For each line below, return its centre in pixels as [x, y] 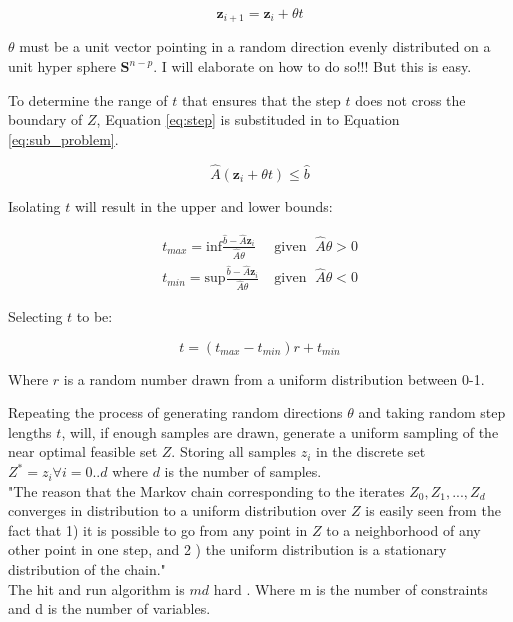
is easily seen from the [433, 510]
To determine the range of [88, 99]
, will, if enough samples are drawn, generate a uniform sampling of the [280, 431]
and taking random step [432, 412]
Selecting [35, 316]
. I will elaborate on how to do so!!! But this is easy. [312, 66]
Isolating [34, 205]
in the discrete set [371, 451]
